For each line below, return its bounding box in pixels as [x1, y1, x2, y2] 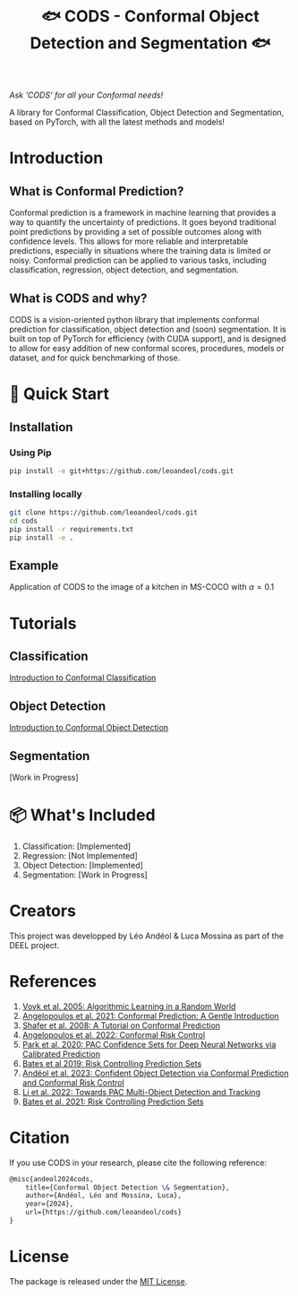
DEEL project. [9, 939, 60, 950]
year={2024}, [25, 1199, 74, 1209]
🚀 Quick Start [9, 384, 110, 404]
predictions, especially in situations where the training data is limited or [9, 246, 271, 256]
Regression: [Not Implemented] [21, 850, 139, 860]
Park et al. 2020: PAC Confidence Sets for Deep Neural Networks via [21, 1039, 277, 1050]
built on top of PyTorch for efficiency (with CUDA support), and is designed [9, 333, 286, 344]
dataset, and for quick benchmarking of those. [9, 352, 181, 363]
